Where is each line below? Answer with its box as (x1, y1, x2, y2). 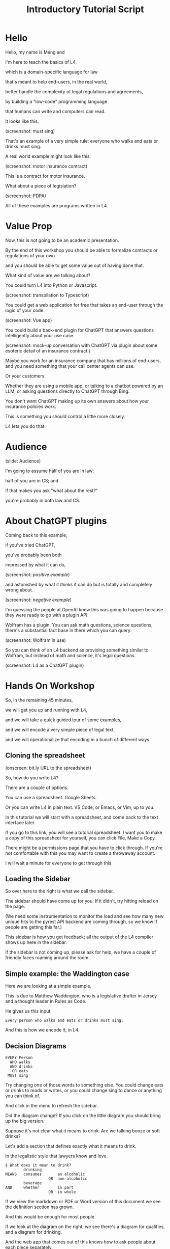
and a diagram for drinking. (5, 1229, 62, 1235)
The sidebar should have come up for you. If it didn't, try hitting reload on (5, 898, 159, 904)
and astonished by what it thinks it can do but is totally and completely (5, 581, 152, 587)
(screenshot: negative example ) (5, 596, 72, 603)
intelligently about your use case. (5, 332, 75, 338)
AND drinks (10, 1064, 33, 1069)
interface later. (5, 819, 36, 826)
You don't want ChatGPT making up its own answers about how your (5, 398, 149, 404)
